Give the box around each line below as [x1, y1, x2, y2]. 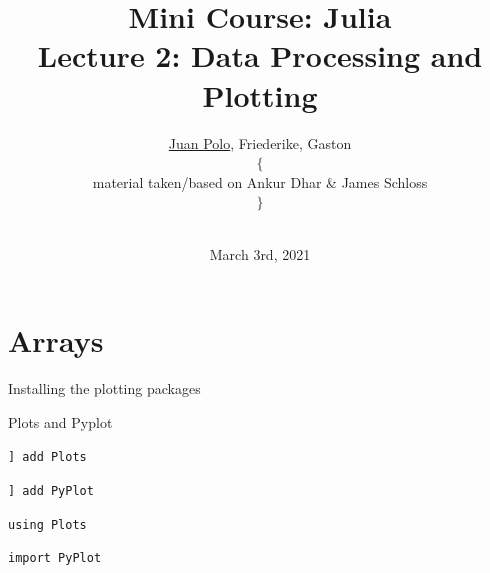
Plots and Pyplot [8, 411, 113, 432]
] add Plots [8, 450, 87, 465]
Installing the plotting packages [8, 378, 201, 398]
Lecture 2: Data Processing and [37, 35, 483, 76]
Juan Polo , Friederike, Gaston [168, 132, 352, 153]
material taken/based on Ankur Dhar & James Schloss [92, 171, 428, 192]
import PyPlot [8, 551, 102, 566]
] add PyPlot [8, 483, 94, 498]
